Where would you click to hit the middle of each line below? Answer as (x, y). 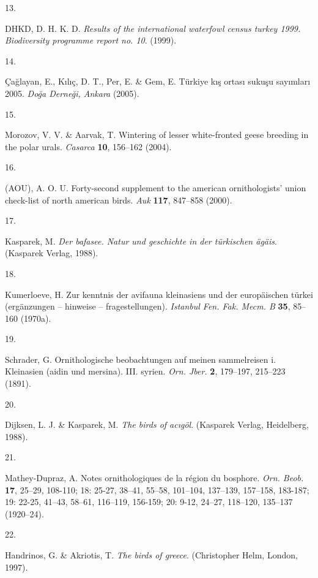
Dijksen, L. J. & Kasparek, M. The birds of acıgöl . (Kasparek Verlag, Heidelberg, (157, 424)
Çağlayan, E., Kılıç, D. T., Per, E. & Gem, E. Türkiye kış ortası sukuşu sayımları (158, 81)
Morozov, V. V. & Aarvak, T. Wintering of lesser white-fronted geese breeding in (157, 135)
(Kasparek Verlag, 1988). (52, 253)
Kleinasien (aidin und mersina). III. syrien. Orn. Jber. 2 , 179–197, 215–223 (145, 371)
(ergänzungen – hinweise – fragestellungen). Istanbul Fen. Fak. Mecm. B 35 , (148, 306)
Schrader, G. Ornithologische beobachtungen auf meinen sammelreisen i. (141, 359)
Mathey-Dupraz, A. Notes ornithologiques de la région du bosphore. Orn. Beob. (154, 478)
